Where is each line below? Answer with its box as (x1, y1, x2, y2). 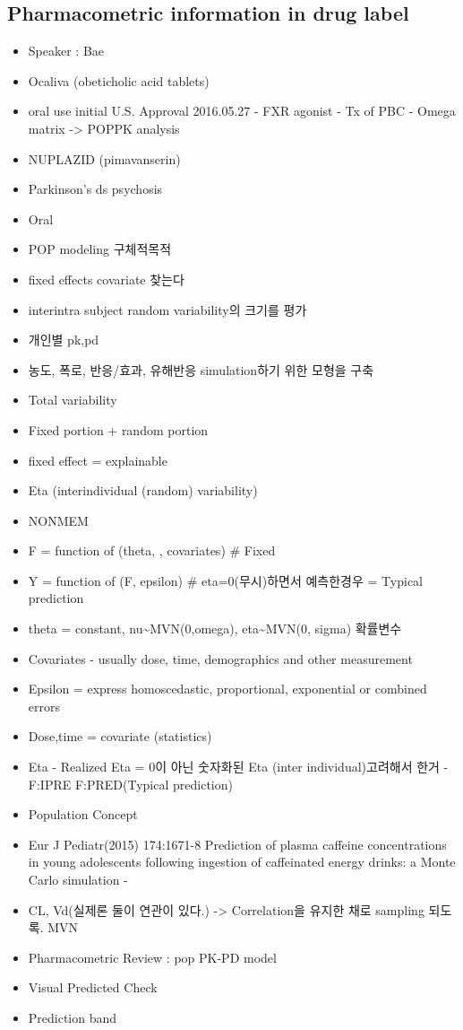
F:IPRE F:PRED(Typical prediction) (28, 774, 233, 793)
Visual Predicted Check (28, 978, 158, 997)
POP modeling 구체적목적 (28, 240, 172, 258)
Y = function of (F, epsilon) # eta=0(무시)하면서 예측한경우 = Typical (28, 571, 423, 589)
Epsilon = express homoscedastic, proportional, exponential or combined (28, 679, 427, 698)
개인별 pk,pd (28, 330, 99, 349)
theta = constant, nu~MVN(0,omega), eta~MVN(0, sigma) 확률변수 (28, 619, 402, 638)
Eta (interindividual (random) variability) (28, 481, 258, 500)
